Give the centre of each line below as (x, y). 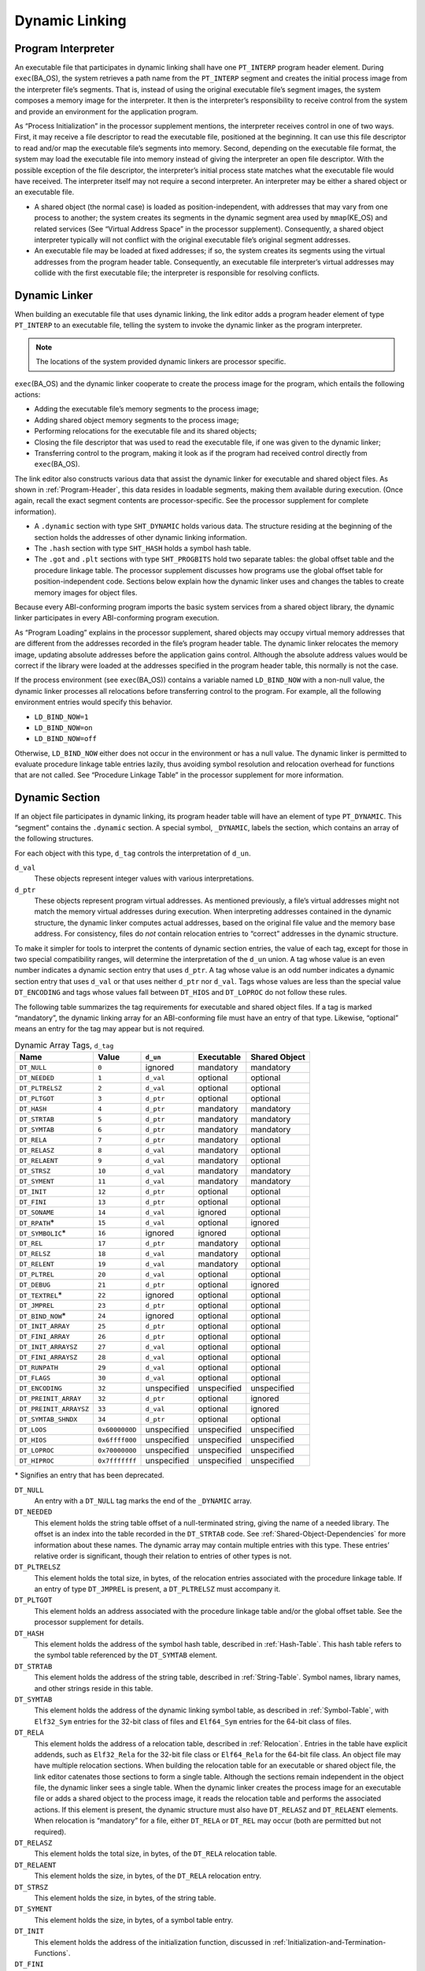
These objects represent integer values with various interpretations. (144, 878)
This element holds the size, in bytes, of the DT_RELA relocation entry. (148, 1876)
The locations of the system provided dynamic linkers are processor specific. (161, 362)
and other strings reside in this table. (94, 1688)
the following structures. (54, 839)
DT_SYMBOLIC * (42, 1233)
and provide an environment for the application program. (106, 111)
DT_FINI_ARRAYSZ (48, 1357)
